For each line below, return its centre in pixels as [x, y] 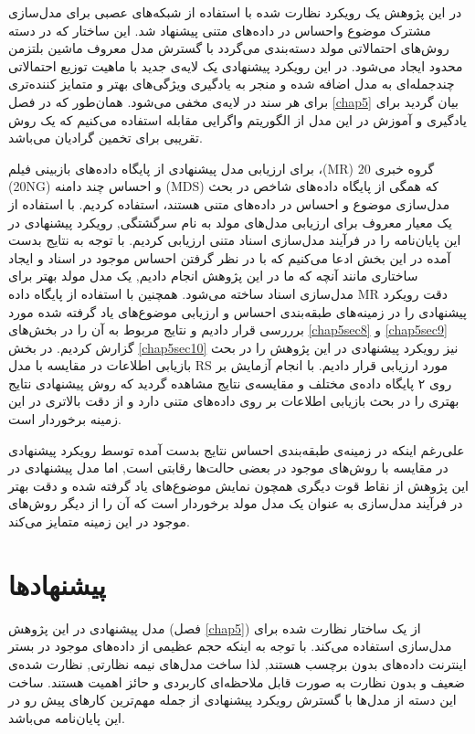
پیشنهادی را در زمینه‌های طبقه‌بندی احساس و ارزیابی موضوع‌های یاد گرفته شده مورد [237, 311]
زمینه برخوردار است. [65, 419]
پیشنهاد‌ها [57, 584]
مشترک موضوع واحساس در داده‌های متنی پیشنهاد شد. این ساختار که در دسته [220, 30]
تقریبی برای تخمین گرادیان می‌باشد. [106, 138]
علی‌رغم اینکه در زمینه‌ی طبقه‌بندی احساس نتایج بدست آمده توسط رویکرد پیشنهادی [237, 449]
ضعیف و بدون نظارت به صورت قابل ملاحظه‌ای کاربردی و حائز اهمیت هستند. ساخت [237, 681]
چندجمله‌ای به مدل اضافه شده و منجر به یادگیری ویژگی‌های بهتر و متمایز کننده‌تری [232, 84]
